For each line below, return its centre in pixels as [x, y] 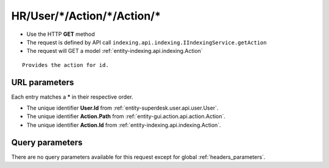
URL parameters [43, 82]
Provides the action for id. [65, 65]
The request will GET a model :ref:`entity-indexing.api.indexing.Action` [115, 51]
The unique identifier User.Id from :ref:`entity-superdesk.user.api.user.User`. [122, 108]
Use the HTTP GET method [61, 34]
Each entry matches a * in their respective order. [72, 97]
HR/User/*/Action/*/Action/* [86, 16]
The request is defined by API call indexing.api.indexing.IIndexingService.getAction [147, 42]
